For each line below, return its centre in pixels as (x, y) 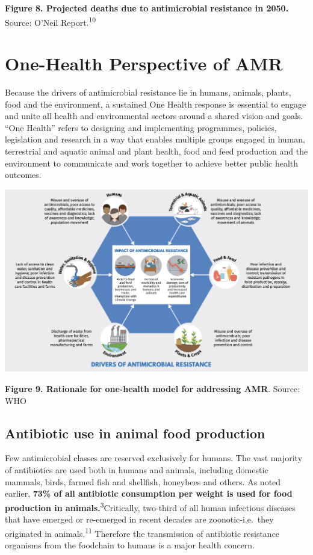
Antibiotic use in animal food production (135, 433)
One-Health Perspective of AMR (144, 63)
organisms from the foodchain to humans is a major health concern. (130, 544)
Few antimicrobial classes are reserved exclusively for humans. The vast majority (154, 458)
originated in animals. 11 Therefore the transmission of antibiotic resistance (142, 532)
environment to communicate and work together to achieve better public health (152, 163)
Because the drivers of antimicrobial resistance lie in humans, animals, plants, (148, 92)
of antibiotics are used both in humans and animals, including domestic (137, 469)
